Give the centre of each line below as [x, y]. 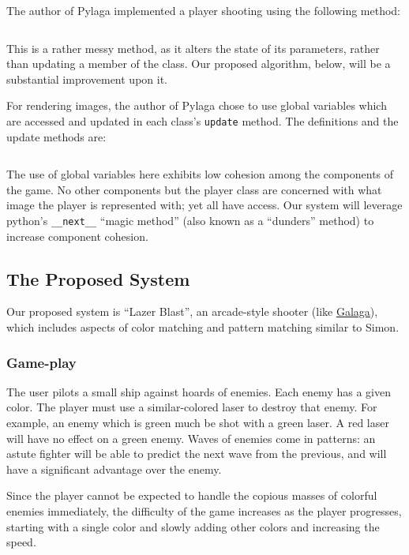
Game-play [41, 362]
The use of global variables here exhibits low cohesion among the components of [200, 174]
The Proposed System [98, 278]
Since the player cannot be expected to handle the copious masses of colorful [192, 495]
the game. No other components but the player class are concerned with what [194, 189]
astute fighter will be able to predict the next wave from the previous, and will [197, 454]
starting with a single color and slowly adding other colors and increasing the [193, 526]
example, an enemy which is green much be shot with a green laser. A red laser [198, 423]
